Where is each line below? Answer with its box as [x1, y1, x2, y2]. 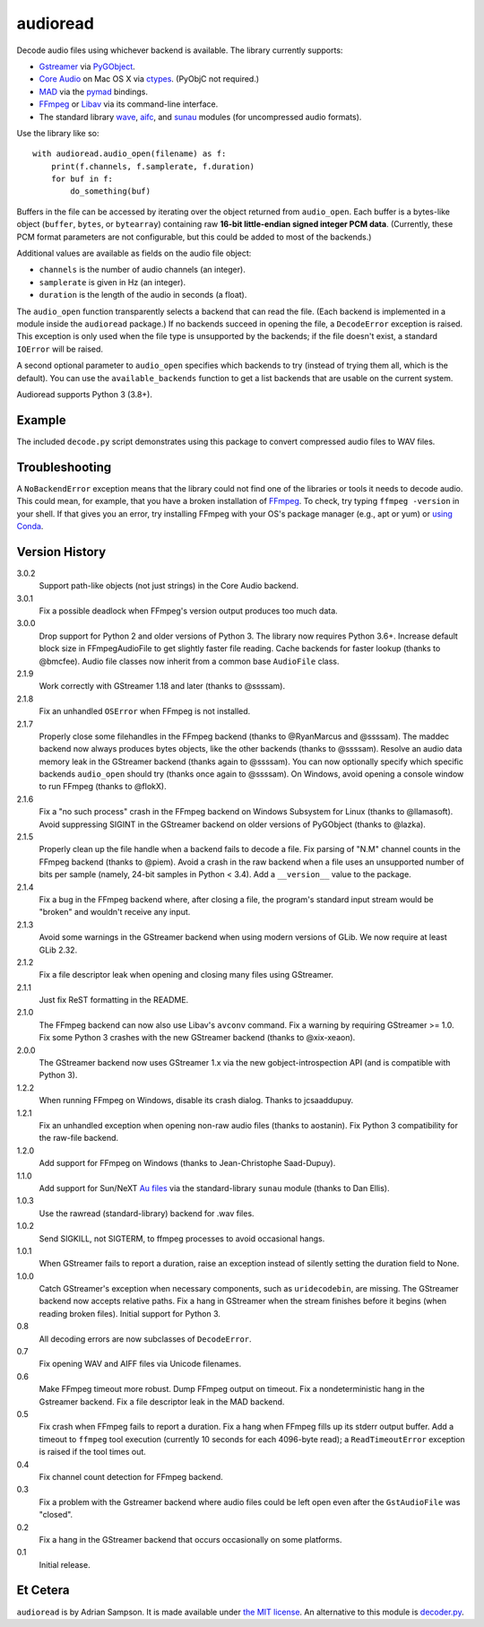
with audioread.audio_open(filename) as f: [32, 149, 227, 159]
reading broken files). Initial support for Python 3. [39, 1308, 221, 1318]
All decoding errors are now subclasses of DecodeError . [39, 1333, 252, 1344]
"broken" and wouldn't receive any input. [39, 907, 191, 918]
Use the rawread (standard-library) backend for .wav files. [39, 1207, 255, 1219]
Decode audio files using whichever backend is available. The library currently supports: [16, 45, 343, 56]
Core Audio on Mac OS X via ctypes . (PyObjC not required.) [39, 74, 260, 84]
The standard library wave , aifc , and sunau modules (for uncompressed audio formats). [39, 111, 362, 122]
